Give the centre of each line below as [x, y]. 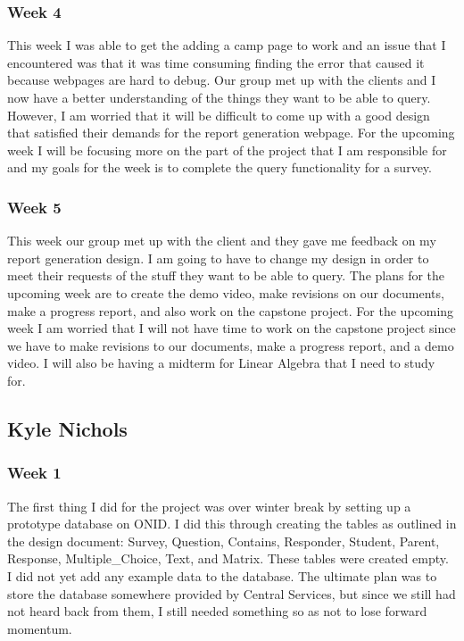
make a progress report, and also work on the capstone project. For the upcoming [231, 310]
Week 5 [34, 207]
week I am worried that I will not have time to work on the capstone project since [232, 328]
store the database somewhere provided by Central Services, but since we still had [232, 593]
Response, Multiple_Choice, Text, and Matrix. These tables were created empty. [228, 558]
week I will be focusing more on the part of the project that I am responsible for [227, 150]
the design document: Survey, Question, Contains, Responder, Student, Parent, [224, 541]
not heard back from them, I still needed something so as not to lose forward [217, 611]
